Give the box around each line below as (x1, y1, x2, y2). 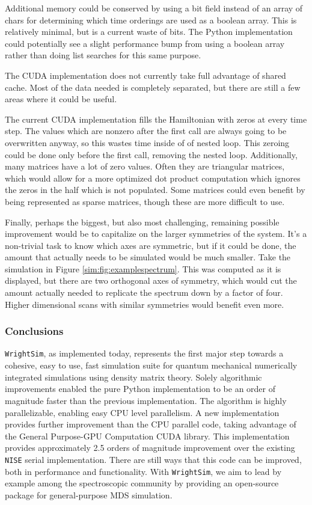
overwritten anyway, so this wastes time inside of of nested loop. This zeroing (5, 136, 290, 148)
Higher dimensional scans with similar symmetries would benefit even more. (5, 298, 284, 310)
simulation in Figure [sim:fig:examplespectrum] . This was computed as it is (5, 262, 281, 275)
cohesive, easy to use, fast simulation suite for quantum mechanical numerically (5, 359, 298, 372)
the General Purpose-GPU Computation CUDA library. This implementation (5, 429, 290, 442)
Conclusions (5, 323, 64, 338)
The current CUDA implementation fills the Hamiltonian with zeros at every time (5, 112, 307, 125)
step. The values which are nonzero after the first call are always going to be (5, 124, 287, 137)
